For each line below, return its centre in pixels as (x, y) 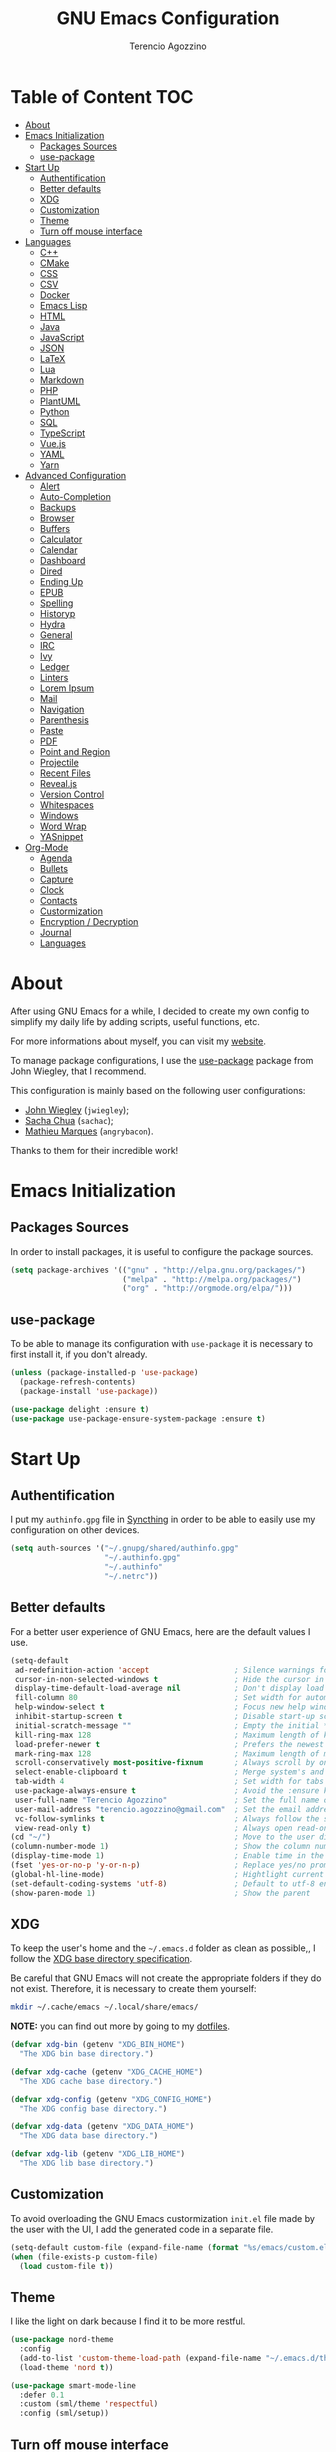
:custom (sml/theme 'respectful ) (89, 2404)
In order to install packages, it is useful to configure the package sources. (162, 1251)
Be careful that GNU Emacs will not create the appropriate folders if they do (166, 1978)
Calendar (58, 549)
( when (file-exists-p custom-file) (84, 2257)
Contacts (58, 900)
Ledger (54, 666)
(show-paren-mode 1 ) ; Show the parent (160, 1893)
